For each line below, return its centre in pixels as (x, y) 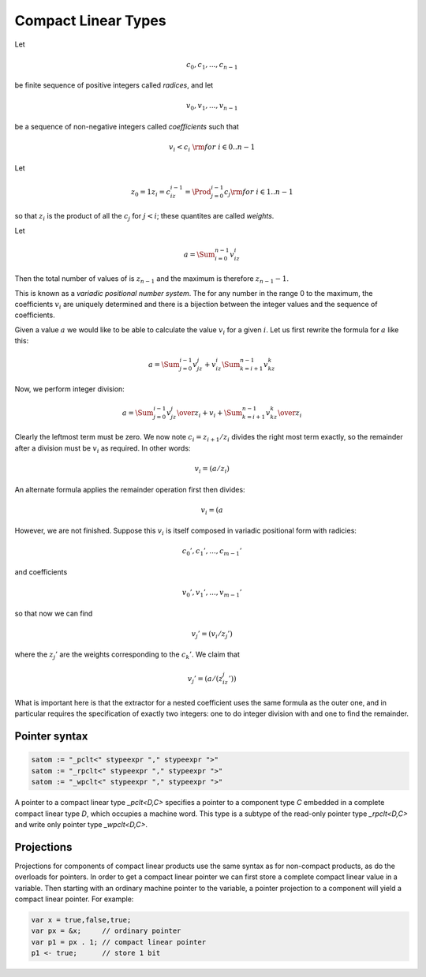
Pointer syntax (51, 737)
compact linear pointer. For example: (74, 899)
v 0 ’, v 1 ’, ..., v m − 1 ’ (212, 593)
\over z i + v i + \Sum (209, 414)
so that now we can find (54, 613)
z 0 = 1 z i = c (151, 193)
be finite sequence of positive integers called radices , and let (114, 85)
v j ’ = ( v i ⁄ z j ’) (212, 634)
